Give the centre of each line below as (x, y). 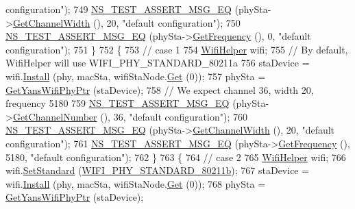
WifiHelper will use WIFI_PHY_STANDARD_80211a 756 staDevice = (158, 63)
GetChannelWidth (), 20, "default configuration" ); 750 (126, 22)
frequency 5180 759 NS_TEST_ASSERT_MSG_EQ (118, 103)
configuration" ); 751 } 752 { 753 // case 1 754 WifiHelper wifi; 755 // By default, (177, 49)
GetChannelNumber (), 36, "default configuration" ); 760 (130, 116)
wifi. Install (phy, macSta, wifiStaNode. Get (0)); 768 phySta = (136, 183)
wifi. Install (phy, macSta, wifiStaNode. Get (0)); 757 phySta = (136, 76)
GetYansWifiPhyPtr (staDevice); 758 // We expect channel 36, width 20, (160, 89)
